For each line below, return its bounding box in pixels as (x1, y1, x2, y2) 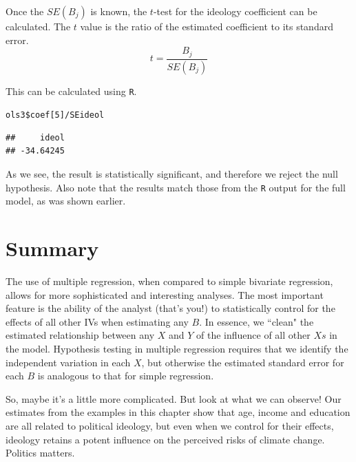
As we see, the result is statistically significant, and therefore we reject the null (6, 167, 338, 181)
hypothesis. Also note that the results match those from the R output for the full (6, 180, 346, 194)
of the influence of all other (196, 328, 311, 342)
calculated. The (6, 19, 71, 33)
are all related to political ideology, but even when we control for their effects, (6, 418, 334, 432)
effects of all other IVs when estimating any (6, 314, 189, 328)
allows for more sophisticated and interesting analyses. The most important (6, 287, 324, 302)
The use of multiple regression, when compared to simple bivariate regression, (6, 273, 333, 288)
